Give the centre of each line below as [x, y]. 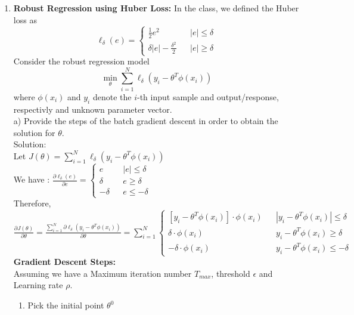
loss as [25, 19]
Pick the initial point [66, 305]
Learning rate [38, 285]
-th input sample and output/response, [208, 96]
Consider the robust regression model [81, 61]
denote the [112, 96]
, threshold [231, 273]
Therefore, [32, 203]
